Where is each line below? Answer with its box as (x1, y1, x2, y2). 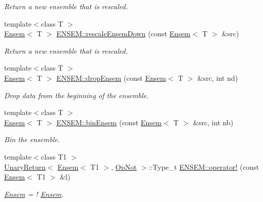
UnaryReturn (4, 161, 46, 172)
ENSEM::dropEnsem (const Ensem (56, 72, 166, 83)
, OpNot (111, 161, 137, 172)
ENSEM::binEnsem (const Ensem (56, 117, 162, 127)
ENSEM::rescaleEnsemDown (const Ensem (56, 28, 191, 39)
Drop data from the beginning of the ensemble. (4, 89, 149, 100)
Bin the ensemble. (4, 134, 60, 145)
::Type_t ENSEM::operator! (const (148, 161, 259, 172)
